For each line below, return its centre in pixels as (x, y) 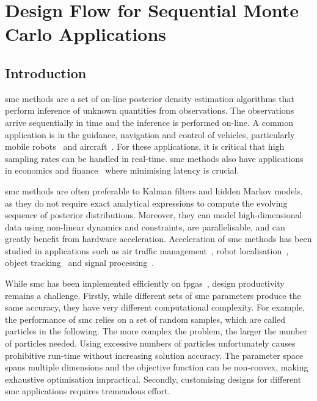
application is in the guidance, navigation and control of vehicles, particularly (150, 134)
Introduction (46, 72)
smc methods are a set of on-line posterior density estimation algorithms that (150, 98)
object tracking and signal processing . (80, 263)
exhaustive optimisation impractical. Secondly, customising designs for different (153, 379)
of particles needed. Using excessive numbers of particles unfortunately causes (150, 343)
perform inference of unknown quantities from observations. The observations (150, 110)
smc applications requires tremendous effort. (88, 391)
